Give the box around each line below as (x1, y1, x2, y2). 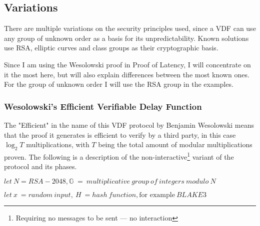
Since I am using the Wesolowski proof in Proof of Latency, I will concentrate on (4, 59, 251, 69)
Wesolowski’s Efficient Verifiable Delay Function (4, 100, 202, 112)
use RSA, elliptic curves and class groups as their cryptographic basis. (4, 42, 218, 53)
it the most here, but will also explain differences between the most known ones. (4, 69, 249, 79)
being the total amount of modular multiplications (98, 139, 252, 150)
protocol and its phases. (4, 161, 77, 172)
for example (139, 191, 175, 199)
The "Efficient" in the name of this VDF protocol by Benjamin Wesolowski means (4, 119, 254, 130)
